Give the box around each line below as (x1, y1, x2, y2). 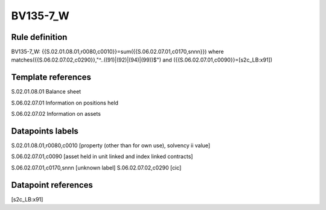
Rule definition (11, 32, 68, 42)
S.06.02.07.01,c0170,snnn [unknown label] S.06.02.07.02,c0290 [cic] (11, 164, 182, 171)
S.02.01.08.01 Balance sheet (11, 88, 81, 95)
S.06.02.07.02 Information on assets (11, 110, 101, 118)
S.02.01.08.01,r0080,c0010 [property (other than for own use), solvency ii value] (11, 142, 211, 149)
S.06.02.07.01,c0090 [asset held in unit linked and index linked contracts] (11, 153, 193, 160)
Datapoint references (11, 180, 94, 190)
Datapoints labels (11, 126, 78, 136)
